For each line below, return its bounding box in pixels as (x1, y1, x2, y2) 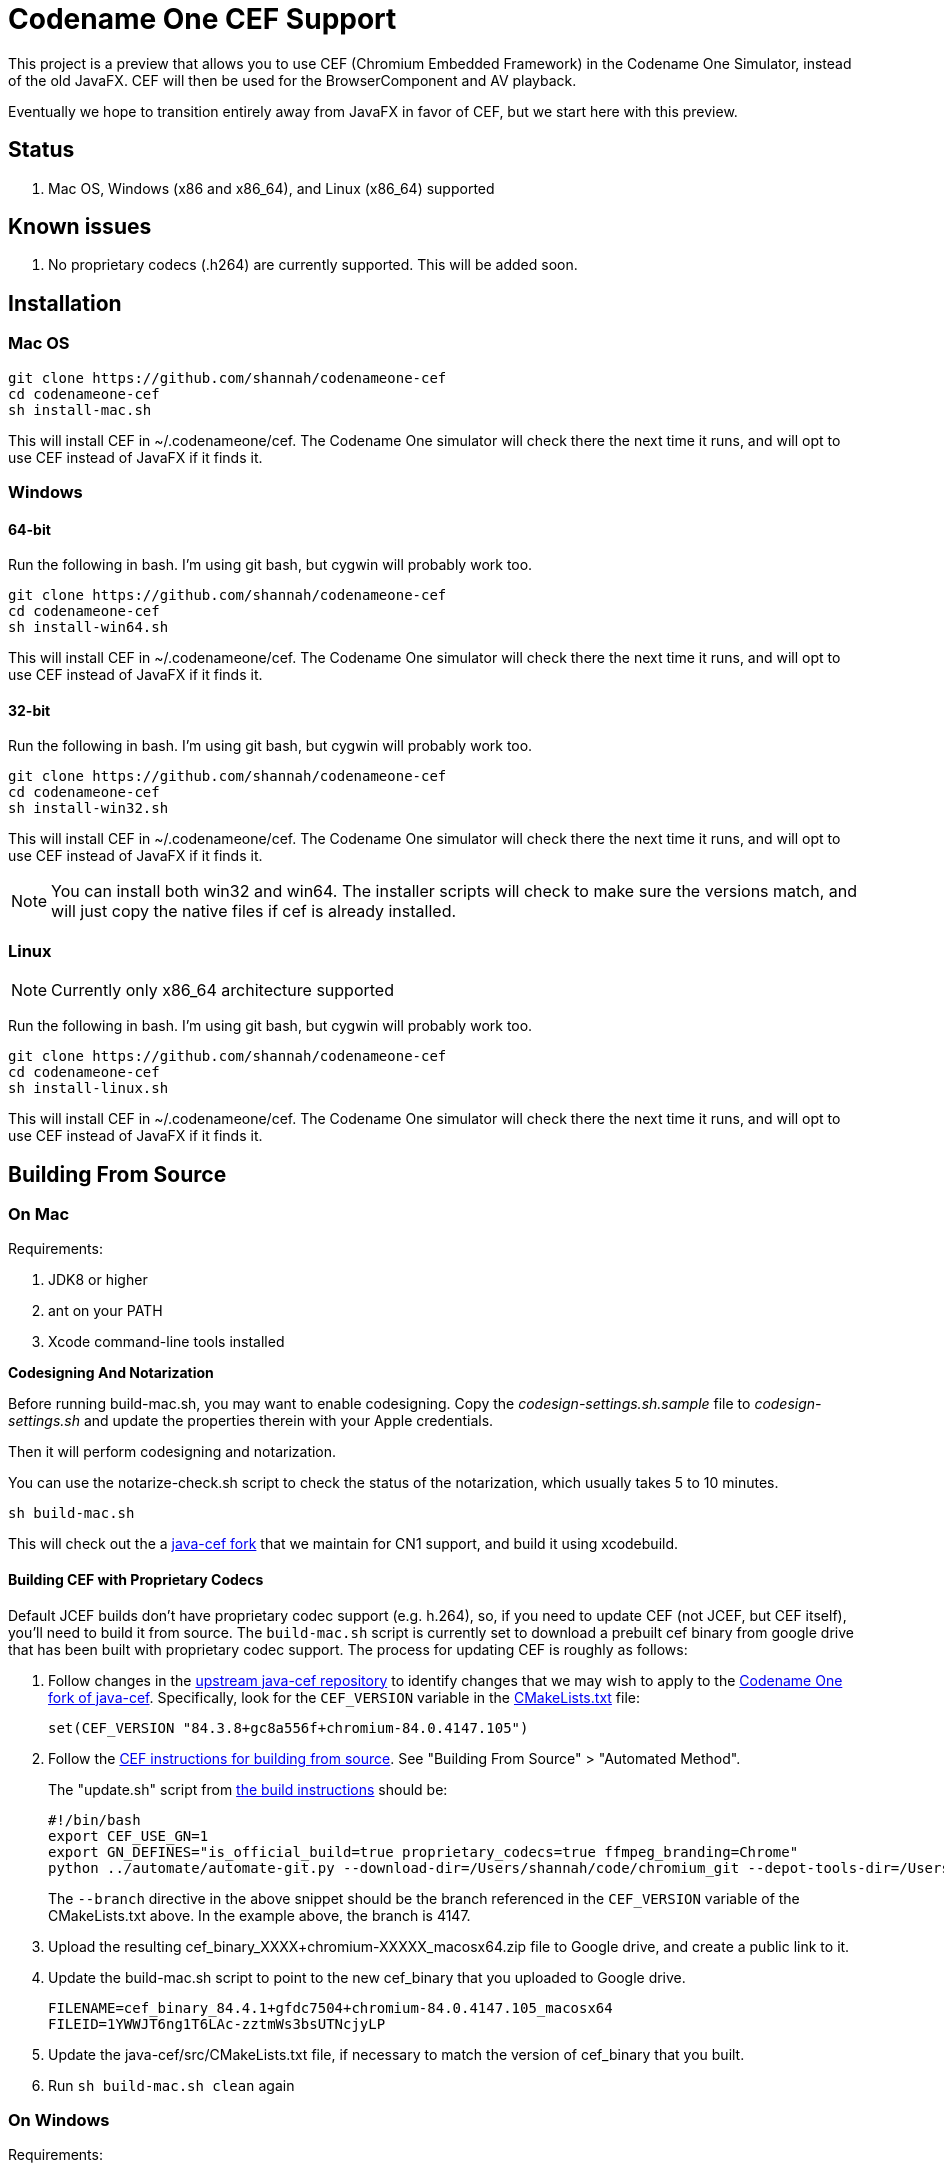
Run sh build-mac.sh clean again (48, 2076, 295, 2094)
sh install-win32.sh (8, 800, 169, 817)
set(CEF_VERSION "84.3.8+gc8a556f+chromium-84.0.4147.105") (48, 1719, 529, 1736)
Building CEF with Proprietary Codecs (8, 1571, 264, 1589)
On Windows (8, 2110, 110, 2131)
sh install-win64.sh (8, 619, 169, 636)
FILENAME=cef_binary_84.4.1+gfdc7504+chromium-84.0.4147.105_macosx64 (48, 1999, 613, 2016)
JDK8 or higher (48, 1271, 148, 1289)
